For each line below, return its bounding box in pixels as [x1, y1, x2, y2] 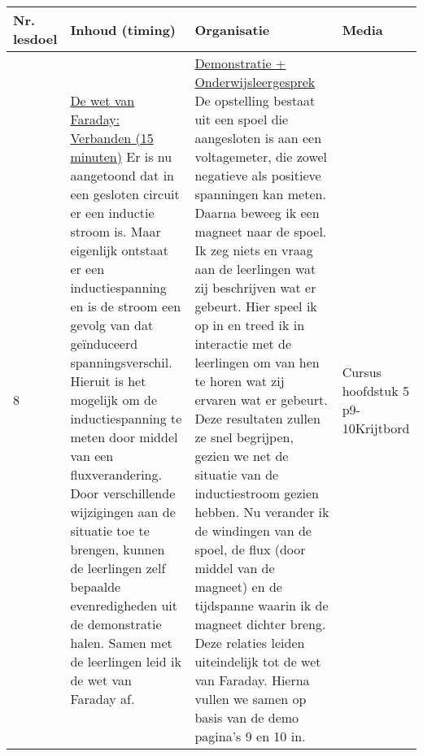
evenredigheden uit [70, 596, 178, 615]
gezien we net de [194, 446, 289, 465]
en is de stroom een [70, 297, 181, 315]
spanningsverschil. [70, 353, 172, 371]
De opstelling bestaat [194, 91, 316, 110]
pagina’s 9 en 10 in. [194, 727, 306, 745]
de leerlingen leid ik [70, 652, 181, 671]
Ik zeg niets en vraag [194, 241, 313, 259]
